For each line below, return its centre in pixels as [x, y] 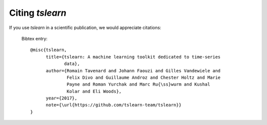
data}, [72, 64]
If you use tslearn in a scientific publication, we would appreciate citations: [85, 28]
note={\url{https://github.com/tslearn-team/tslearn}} [113, 105]
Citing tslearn [38, 13]
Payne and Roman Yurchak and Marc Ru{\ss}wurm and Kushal [138, 84]
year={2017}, [62, 98]
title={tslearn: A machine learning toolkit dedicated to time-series [133, 57]
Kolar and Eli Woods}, [94, 91]
